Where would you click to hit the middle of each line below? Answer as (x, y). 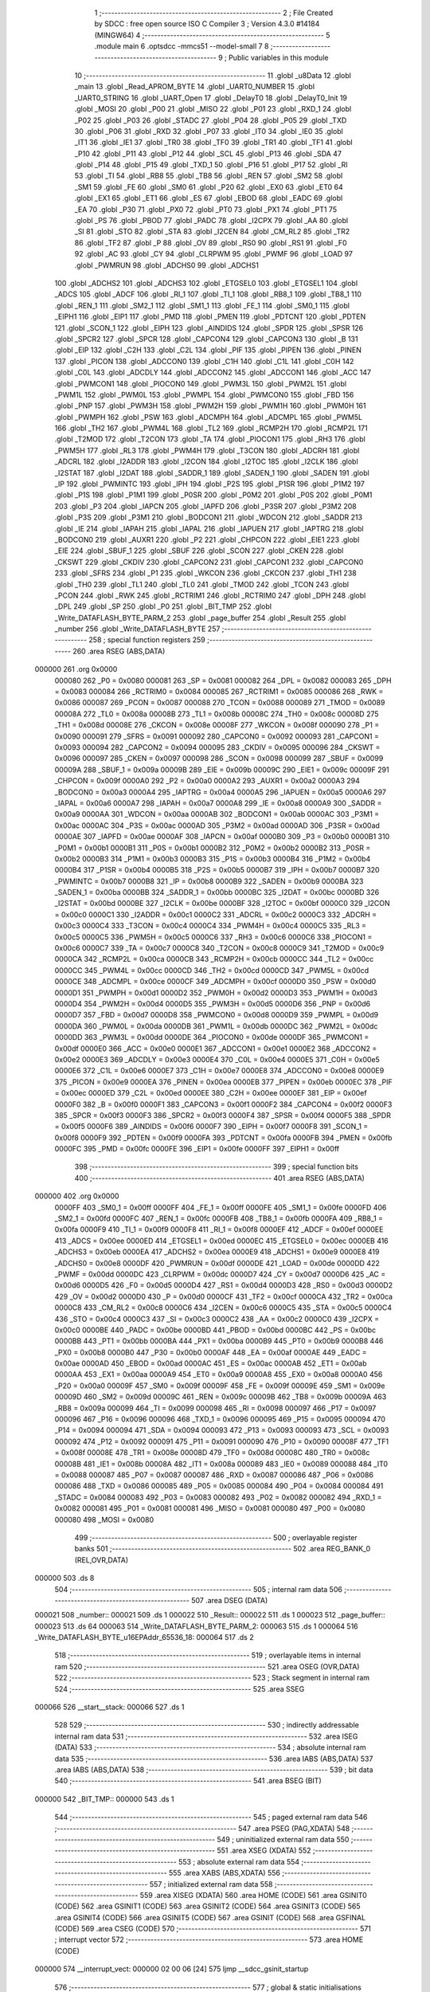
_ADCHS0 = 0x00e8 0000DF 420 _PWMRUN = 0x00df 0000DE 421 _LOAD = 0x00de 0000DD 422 (217, 1263)
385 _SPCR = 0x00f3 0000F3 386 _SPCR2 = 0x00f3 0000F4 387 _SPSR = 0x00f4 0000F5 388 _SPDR (223, 1115)
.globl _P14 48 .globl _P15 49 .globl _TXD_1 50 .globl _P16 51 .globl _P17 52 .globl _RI (211, 165)
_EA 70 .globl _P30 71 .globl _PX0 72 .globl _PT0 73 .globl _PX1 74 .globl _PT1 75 (206, 209)
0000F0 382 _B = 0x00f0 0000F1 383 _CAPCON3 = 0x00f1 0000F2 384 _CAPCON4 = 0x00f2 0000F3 (223, 1104)
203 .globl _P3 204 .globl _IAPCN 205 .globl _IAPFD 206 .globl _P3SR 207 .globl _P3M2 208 (206, 506)
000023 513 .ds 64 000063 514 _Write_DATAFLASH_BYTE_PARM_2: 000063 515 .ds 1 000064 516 (196, 1626)
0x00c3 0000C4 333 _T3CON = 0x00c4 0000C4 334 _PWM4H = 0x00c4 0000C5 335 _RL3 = (210, 926)
